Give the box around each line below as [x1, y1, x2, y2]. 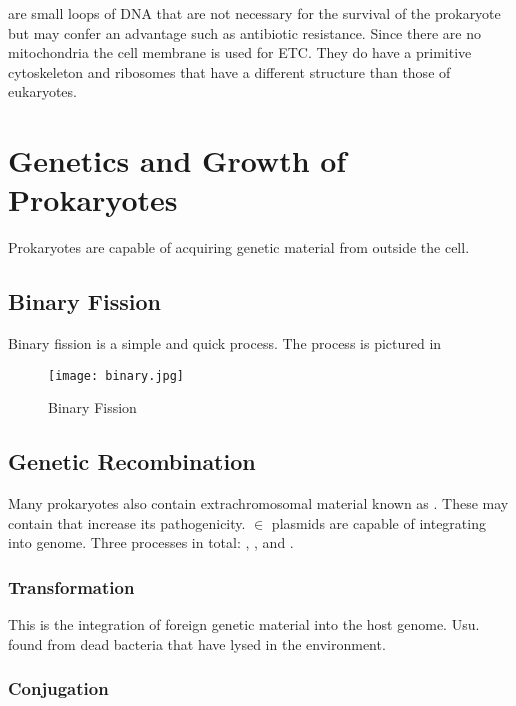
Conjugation [8, 676, 109, 701]
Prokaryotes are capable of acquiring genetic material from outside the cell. [8, 237, 470, 258]
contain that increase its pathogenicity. [8, 512, 246, 533]
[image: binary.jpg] [48, 368, 185, 383]
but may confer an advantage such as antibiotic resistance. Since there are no [8, 22, 481, 43]
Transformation [8, 574, 135, 599]
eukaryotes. [8, 81, 77, 102]
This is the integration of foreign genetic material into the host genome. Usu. [8, 614, 480, 635]
